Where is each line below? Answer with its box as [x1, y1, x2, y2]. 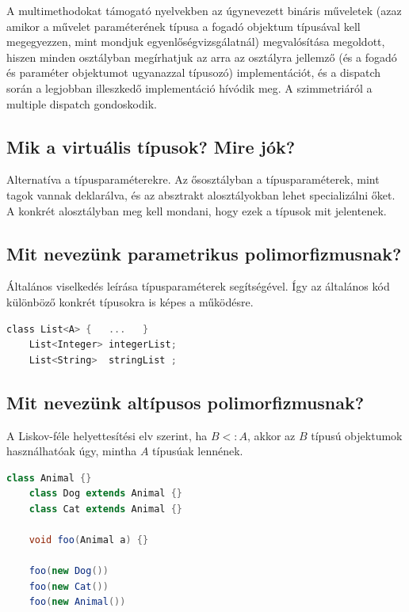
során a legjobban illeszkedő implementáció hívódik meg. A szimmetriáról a [6, 79, 373, 96]
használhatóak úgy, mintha [6, 443, 137, 459]
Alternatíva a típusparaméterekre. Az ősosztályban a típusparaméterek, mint [6, 171, 380, 188]
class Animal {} [6, 472, 92, 484]
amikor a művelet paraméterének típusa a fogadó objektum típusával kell [6, 17, 361, 34]
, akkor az [247, 427, 296, 443]
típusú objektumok [311, 427, 403, 443]
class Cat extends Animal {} [29, 503, 182, 515]
